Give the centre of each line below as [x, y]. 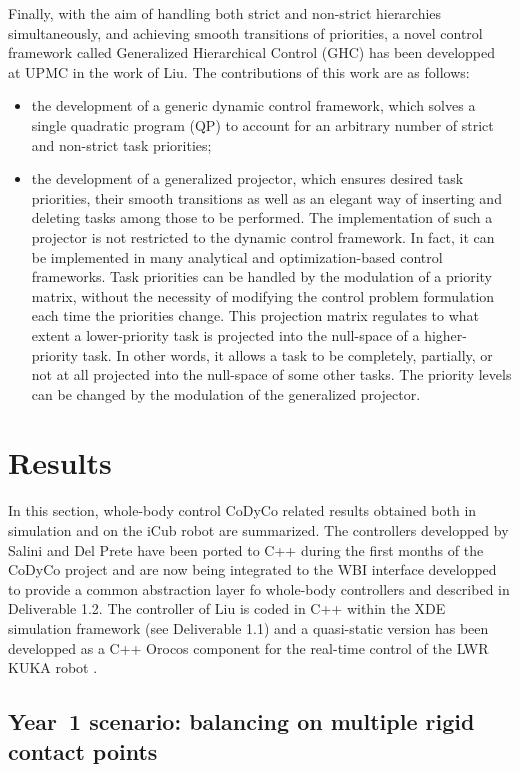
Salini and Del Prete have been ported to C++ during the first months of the [246, 549]
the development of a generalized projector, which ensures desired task [247, 178]
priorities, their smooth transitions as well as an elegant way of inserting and [266, 197]
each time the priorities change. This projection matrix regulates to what [255, 315]
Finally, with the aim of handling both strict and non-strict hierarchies [225, 13]
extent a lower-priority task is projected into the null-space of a [225, 334]
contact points [83, 750]
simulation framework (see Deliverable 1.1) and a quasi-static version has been [248, 627]
